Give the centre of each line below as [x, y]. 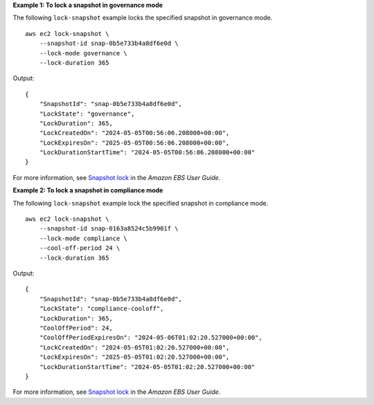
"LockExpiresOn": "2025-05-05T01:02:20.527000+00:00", [134, 357]
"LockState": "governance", [87, 114]
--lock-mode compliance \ [83, 238]
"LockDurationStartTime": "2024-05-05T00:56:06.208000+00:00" [147, 153]
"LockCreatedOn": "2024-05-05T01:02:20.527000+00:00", [134, 347]
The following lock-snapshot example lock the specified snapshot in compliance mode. [141, 203]
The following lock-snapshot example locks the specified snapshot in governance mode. [143, 18]
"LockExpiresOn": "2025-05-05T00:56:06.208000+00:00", [134, 143]
